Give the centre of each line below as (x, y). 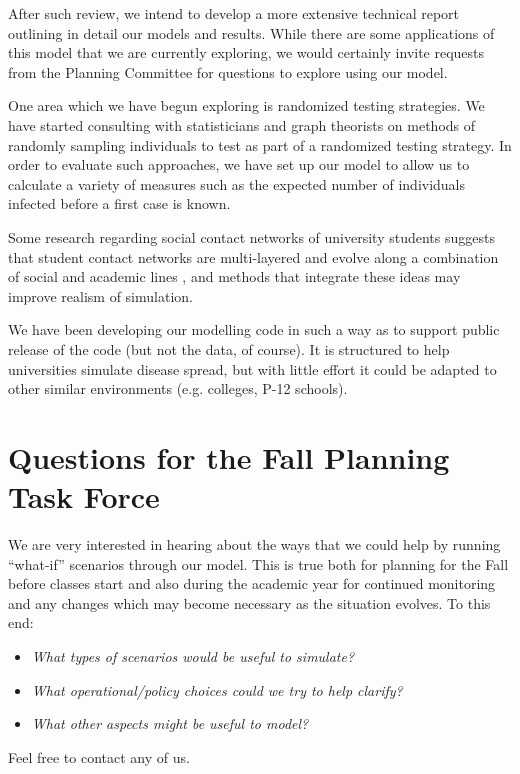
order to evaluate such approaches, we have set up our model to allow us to (239, 164)
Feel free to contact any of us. (99, 756)
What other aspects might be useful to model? (170, 723)
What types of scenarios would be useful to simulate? (193, 655)
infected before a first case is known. (119, 203)
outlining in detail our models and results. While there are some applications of (251, 32)
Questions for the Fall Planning (229, 456)
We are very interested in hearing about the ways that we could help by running (254, 544)
